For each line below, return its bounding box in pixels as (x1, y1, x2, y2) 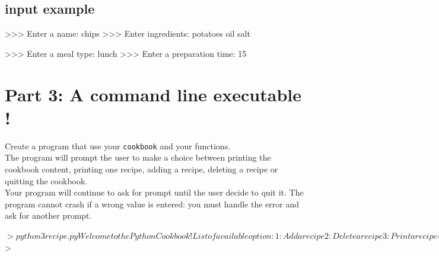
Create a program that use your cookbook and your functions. (5, 139, 231, 152)
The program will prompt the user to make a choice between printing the (5, 151, 271, 164)
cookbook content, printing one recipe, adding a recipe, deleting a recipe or (5, 162, 278, 175)
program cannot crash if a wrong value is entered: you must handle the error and (5, 197, 299, 210)
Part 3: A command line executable (5, 82, 301, 106)
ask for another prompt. (5, 209, 92, 222)
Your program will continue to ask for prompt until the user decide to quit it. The (5, 186, 304, 199)
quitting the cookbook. (5, 174, 88, 187)
